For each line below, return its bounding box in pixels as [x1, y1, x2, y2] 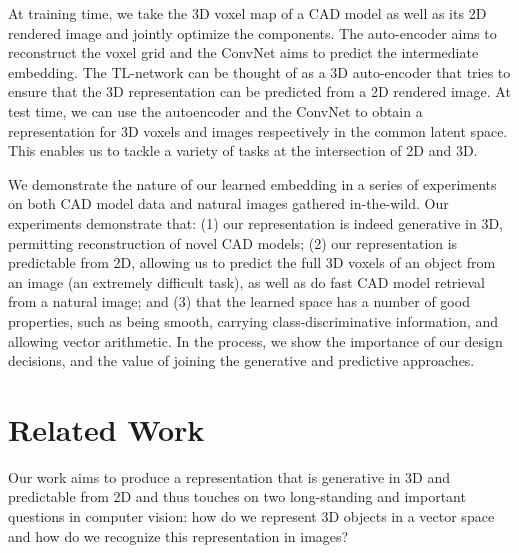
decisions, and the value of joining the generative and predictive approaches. [8, 350, 475, 371]
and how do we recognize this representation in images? [8, 525, 349, 546]
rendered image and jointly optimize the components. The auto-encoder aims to [8, 22, 497, 43]
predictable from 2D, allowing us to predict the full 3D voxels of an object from [8, 252, 496, 273]
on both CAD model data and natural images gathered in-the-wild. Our [8, 193, 449, 214]
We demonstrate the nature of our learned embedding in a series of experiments [8, 173, 497, 194]
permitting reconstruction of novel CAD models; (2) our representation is [8, 232, 458, 253]
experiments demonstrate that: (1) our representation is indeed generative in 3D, [8, 212, 504, 233]
